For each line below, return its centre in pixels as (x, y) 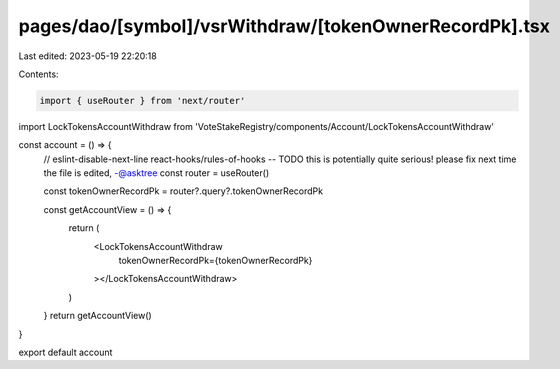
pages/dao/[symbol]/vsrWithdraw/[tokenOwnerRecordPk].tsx (284, 26)
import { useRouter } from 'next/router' (142, 100)
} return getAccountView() (97, 316)
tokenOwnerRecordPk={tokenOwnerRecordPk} (215, 261)
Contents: (38, 74)
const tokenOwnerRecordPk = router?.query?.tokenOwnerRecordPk (183, 191)
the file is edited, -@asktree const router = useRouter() (156, 173)
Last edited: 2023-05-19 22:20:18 (87, 56)
